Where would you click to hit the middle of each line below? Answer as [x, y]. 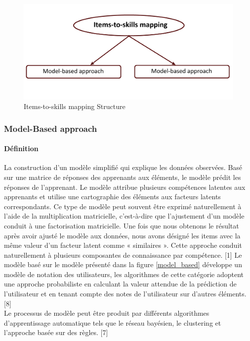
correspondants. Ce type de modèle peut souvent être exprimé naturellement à [123, 206]
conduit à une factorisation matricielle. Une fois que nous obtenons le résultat [122, 225]
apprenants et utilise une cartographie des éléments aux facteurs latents [112, 197]
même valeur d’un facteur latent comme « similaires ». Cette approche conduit [123, 245]
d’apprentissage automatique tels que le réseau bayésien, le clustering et [113, 322]
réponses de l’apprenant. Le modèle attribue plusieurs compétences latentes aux [125, 187]
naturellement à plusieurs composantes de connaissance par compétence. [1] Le [123, 255]
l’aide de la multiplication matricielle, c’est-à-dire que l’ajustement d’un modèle [124, 216]
